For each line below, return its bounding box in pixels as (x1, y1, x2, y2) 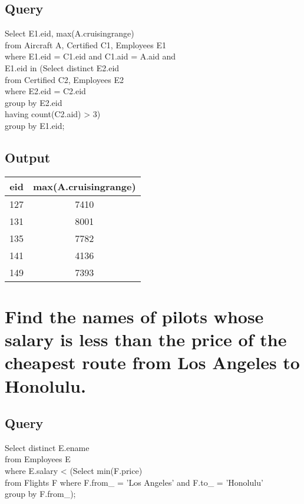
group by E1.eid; (5, 119, 65, 131)
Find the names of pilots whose (5, 304, 264, 328)
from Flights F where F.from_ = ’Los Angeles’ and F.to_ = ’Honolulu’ (5, 476, 263, 488)
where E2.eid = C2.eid (5, 85, 86, 97)
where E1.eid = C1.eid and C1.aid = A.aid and (5, 50, 176, 62)
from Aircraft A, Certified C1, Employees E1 (5, 38, 167, 51)
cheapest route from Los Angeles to (5, 350, 300, 374)
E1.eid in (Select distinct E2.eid (5, 61, 120, 74)
